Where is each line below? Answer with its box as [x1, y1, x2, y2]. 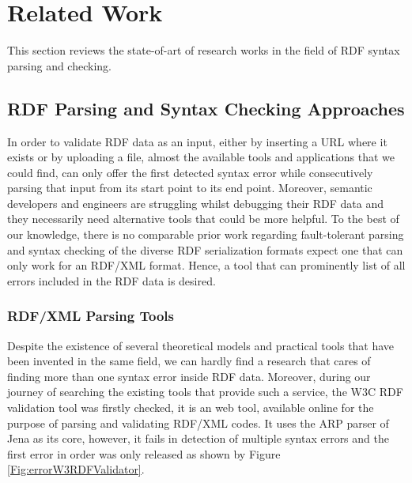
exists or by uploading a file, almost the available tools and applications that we [7, 149, 395, 165]
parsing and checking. [7, 57, 112, 74]
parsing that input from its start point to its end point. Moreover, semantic [7, 179, 372, 196]
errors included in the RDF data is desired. [7, 272, 216, 289]
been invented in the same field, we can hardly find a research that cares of [7, 353, 371, 369]
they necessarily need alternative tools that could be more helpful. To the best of [7, 210, 399, 227]
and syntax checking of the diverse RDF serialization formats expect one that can [7, 241, 403, 258]
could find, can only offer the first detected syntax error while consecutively [7, 164, 373, 180]
